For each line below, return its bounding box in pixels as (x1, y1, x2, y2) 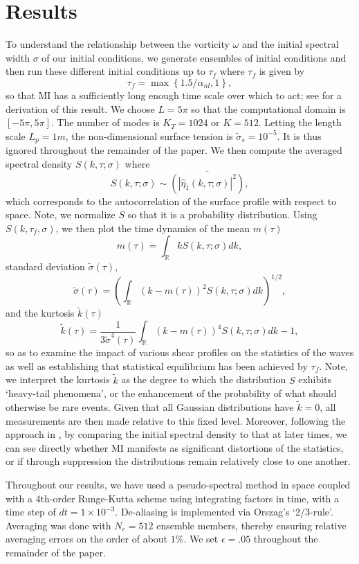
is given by (259, 64, 305, 78)
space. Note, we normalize (6, 207, 116, 222)
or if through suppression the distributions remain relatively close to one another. (6, 454, 351, 468)
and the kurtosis (6, 306, 75, 320)
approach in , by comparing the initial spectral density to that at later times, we (6, 427, 347, 441)
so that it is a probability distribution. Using (127, 207, 317, 222)
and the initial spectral (241, 37, 339, 51)
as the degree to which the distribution (121, 372, 286, 387)
